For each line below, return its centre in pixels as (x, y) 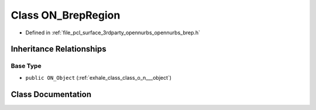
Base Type (26, 66)
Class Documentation (51, 94)
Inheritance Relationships (59, 49)
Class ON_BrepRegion (66, 15)
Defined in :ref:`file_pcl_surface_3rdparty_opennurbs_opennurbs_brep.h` (113, 33)
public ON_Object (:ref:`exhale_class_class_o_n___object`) (99, 77)
